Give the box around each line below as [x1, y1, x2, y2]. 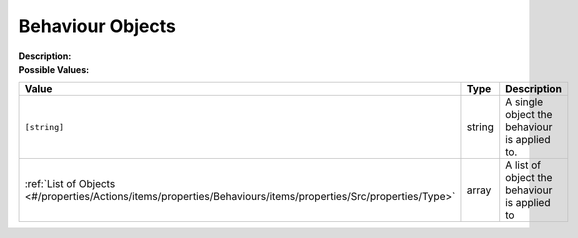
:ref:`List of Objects [24, 177, 116, 191]
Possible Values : [18, 63, 90, 75]
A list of [505, 158, 542, 172]
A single [505, 95, 544, 109]
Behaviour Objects [18, 15, 177, 37]
